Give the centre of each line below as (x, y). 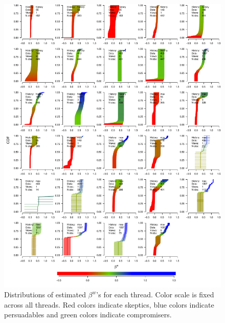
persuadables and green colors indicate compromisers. (88, 315)
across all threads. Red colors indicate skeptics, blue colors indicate (109, 304)
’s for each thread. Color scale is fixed (155, 294)
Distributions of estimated (45, 294)
